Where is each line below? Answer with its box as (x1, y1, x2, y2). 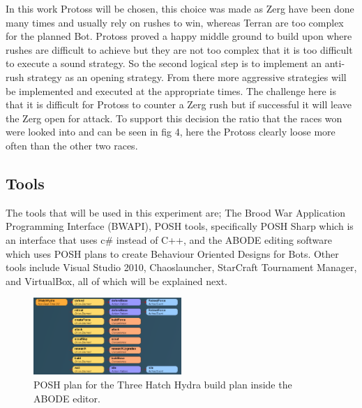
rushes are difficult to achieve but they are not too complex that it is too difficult (6, 42, 353, 57)
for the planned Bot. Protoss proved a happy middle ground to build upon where (6, 29, 352, 43)
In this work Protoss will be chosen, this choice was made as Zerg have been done (6, 1, 354, 15)
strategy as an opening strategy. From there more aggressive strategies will (27, 69, 347, 84)
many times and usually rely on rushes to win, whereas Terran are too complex (6, 15, 344, 29)
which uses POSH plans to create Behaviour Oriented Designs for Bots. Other (6, 246, 339, 261)
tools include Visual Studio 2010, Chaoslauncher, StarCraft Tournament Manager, (6, 260, 357, 275)
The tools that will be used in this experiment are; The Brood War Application (6, 205, 346, 219)
